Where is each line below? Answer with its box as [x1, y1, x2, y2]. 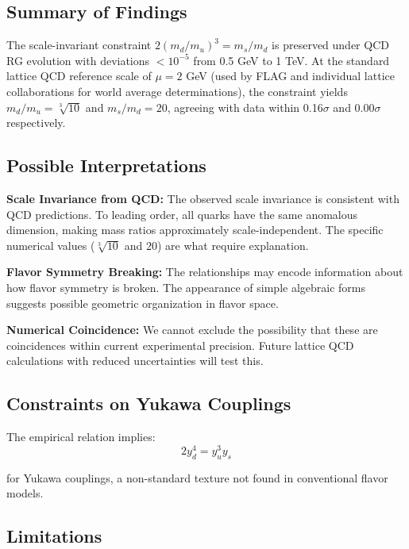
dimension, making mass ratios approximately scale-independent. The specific [6, 221, 384, 238]
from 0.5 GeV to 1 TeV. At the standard [193, 52, 390, 68]
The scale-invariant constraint [6, 36, 152, 53]
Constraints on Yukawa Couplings [6, 391, 291, 416]
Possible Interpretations [6, 153, 206, 178]
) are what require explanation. [156, 236, 309, 253]
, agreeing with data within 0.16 [167, 98, 323, 115]
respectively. [6, 114, 66, 131]
